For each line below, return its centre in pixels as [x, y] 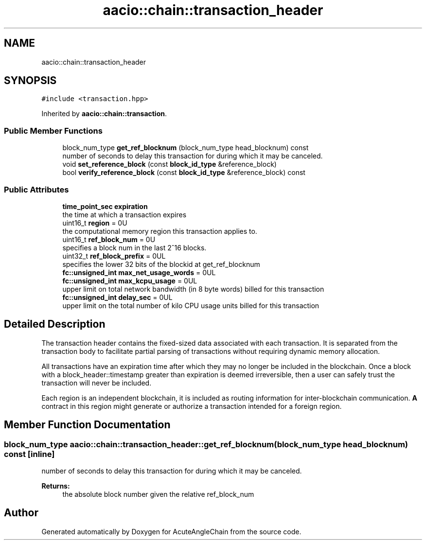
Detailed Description [55, 324]
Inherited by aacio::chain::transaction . [104, 114]
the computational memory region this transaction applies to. [160, 231]
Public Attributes [36, 189]
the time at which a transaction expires [124, 214]
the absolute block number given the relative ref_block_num [158, 494]
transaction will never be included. [97, 383]
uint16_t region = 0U [95, 223]
